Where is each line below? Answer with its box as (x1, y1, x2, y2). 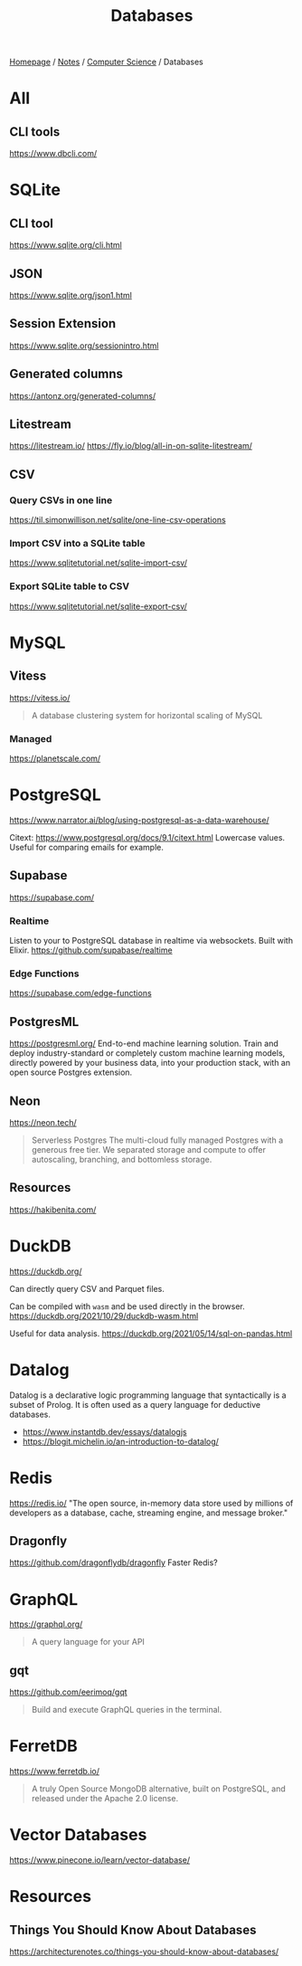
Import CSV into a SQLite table (9, 537, 146, 550)
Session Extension (9, 316, 117, 331)
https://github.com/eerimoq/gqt (9, 1686, 128, 1697)
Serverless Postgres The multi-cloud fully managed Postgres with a (31, 1135, 284, 1145)
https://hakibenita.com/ (9, 1204, 97, 1215)
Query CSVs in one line (9, 494, 113, 507)
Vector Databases (9, 1825, 147, 1846)
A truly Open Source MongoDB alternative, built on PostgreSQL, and (31, 1783, 287, 1794)
